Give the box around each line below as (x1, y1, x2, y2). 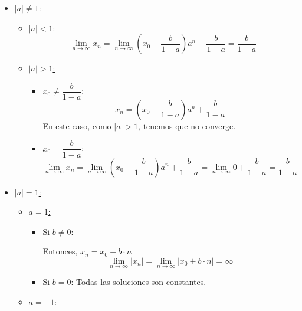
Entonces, (42, 245, 78, 257)
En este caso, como (42, 119, 111, 132)
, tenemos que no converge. (138, 119, 236, 132)
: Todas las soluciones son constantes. (71, 276, 206, 288)
